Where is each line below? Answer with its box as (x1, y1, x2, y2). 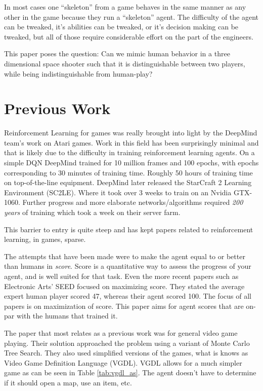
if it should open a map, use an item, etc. (4, 377, 132, 387)
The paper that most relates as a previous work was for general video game (4, 327, 238, 338)
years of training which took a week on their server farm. (4, 207, 181, 218)
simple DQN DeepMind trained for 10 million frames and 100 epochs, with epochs (4, 157, 259, 168)
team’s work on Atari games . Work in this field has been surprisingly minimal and (4, 137, 259, 148)
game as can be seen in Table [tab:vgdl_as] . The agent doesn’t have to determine (4, 367, 256, 378)
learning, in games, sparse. (4, 234, 86, 244)
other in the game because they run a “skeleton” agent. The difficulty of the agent (4, 11, 259, 22)
